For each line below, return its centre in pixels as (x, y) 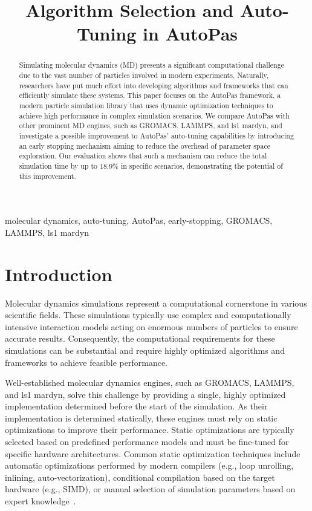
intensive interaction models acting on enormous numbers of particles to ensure (151, 326)
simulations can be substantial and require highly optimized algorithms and (145, 350)
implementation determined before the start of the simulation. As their (136, 406)
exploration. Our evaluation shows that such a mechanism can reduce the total (143, 156)
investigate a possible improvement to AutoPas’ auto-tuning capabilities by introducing (156, 135)
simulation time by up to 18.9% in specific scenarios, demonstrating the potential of (151, 165)
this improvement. (47, 176)
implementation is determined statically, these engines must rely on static (141, 418)
